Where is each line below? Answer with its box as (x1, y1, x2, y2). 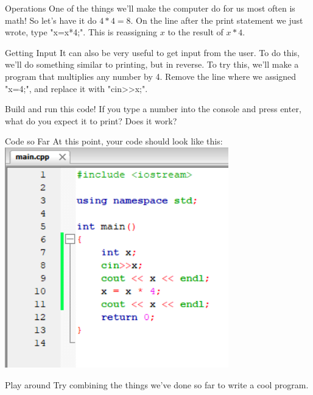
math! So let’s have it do (5, 13, 97, 26)
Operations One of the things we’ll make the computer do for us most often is (5, 2, 295, 14)
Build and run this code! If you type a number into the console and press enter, (5, 102, 301, 115)
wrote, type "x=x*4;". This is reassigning (5, 26, 158, 38)
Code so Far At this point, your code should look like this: (5, 135, 223, 148)
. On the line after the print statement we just (130, 13, 303, 26)
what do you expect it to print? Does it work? (5, 114, 177, 127)
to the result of (167, 26, 223, 38)
